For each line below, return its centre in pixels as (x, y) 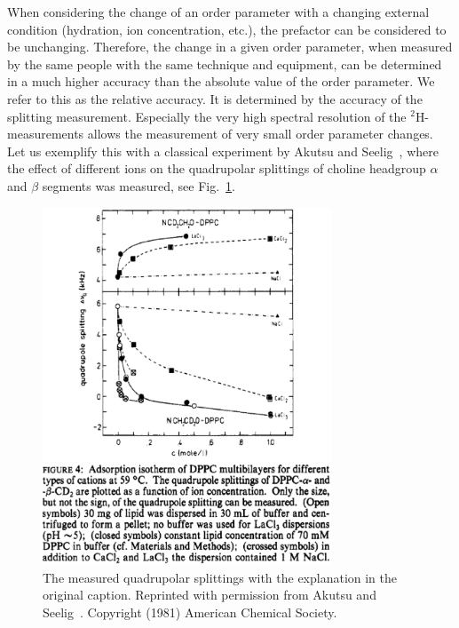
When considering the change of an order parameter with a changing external (218, 12)
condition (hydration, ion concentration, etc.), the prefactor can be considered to (227, 29)
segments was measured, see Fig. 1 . (139, 185)
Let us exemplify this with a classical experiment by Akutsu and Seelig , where (223, 151)
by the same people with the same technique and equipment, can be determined (225, 64)
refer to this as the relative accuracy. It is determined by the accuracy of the (215, 98)
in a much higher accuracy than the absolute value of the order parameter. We (221, 81)
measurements (46, 134)
